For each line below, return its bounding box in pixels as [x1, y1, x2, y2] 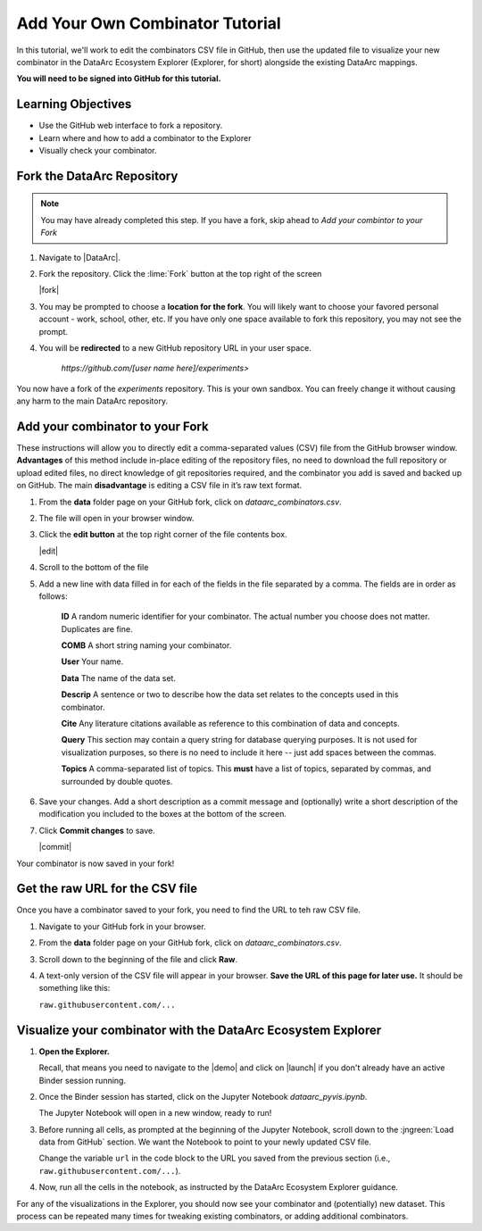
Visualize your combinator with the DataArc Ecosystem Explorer [16, 1022, 382, 1037]
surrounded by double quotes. [61, 776, 173, 786]
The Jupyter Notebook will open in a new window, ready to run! [38, 1108, 272, 1119]
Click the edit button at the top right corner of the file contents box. [38, 529, 287, 540]
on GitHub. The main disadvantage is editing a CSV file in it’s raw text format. [16, 480, 303, 491]
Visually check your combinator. [38, 146, 157, 156]
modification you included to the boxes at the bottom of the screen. [38, 809, 287, 819]
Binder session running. [38, 1075, 127, 1085]
